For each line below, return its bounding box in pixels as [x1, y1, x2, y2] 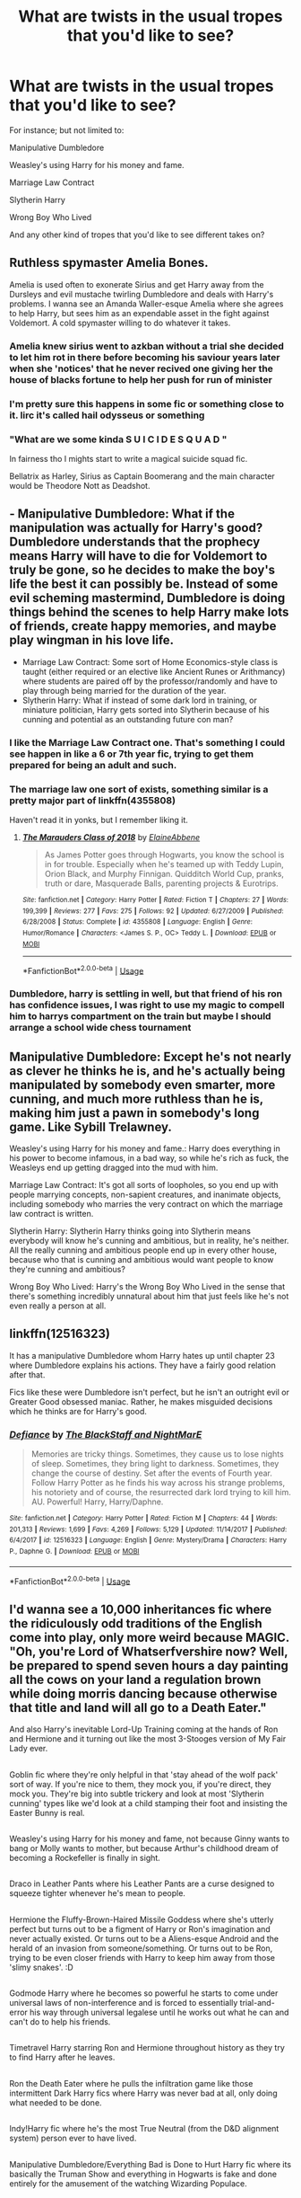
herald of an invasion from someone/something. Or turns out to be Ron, [9, 1943, 273, 1954]
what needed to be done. [9, 2096, 102, 2108]
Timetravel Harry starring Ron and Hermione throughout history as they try [9, 2043, 285, 2053]
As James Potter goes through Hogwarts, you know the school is [44, 849, 285, 860]
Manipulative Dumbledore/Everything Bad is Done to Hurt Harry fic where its [9, 2158, 292, 2169]
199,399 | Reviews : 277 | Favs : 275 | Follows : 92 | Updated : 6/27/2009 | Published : [21, 906, 284, 916]
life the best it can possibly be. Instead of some [9, 577, 279, 592]
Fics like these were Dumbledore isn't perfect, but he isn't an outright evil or [9, 1387, 289, 1397]
